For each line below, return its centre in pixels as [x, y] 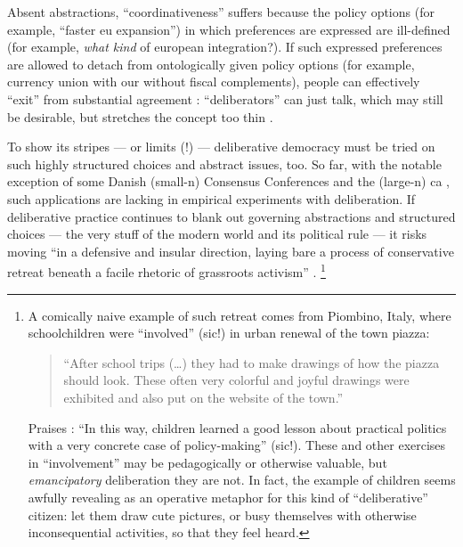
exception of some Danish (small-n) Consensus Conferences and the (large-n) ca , [229, 181]
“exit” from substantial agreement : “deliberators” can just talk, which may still [225, 98]
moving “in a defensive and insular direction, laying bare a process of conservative [231, 251]
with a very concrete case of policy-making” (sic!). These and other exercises [237, 445]
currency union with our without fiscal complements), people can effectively [214, 82]
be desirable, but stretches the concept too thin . [140, 116]
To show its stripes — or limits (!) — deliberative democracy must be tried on [221, 147]
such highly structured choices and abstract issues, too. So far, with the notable [224, 163]
